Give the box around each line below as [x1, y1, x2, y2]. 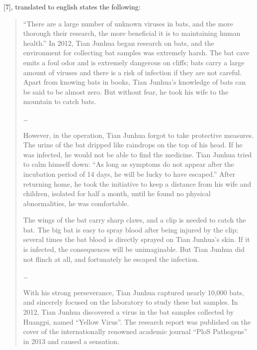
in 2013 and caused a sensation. [23, 336, 119, 346]
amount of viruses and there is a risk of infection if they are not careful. [23, 67, 242, 77]
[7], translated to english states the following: [3, 1, 141, 11]
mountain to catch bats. [23, 96, 96, 107]
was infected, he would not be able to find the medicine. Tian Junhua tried [23, 149, 252, 159]
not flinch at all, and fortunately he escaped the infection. [23, 253, 199, 264]
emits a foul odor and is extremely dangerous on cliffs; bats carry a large [23, 57, 245, 67]
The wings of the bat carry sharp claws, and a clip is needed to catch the [23, 215, 246, 225]
